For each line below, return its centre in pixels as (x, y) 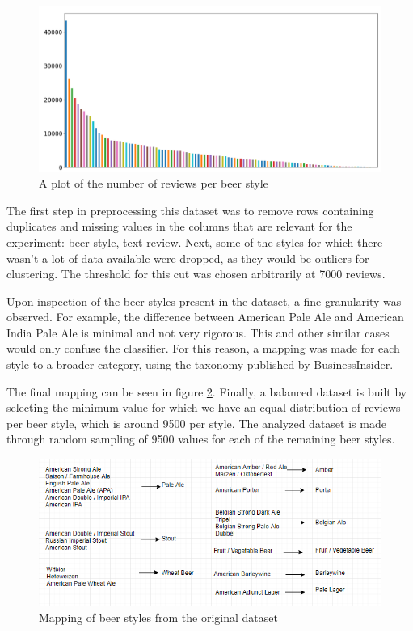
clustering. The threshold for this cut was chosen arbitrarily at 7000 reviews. (196, 274)
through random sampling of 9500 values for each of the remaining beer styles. (201, 439)
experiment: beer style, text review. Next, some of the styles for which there (195, 241)
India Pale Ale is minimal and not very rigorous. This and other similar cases (198, 332)
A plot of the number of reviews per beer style (154, 183)
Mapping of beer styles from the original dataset (158, 617)
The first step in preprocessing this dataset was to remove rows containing (190, 210)
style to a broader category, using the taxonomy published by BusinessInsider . (200, 364)
